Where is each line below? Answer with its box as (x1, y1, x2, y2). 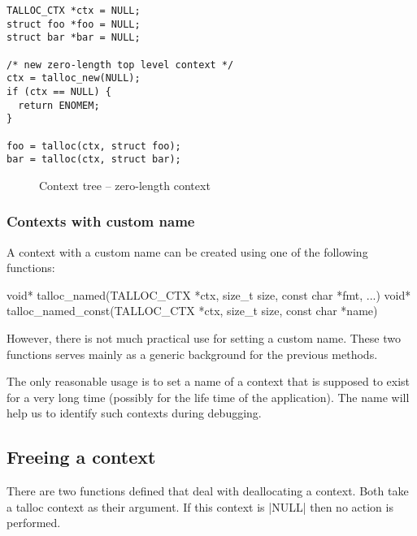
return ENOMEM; (18, 99, 100, 111)
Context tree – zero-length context (39, 176, 211, 193)
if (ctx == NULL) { (7, 85, 111, 97)
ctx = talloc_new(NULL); (7, 72, 141, 84)
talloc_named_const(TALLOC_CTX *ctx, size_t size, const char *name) (7, 302, 378, 319)
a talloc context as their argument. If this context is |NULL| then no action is (7, 498, 393, 515)
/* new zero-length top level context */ (7, 58, 234, 71)
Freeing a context (7, 444, 156, 469)
